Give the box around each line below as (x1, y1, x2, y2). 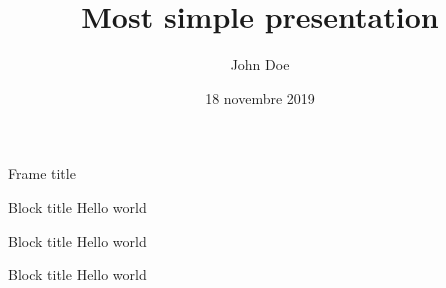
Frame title (8, 163, 76, 184)
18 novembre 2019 (205, 87, 315, 108)
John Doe (230, 54, 290, 75)
